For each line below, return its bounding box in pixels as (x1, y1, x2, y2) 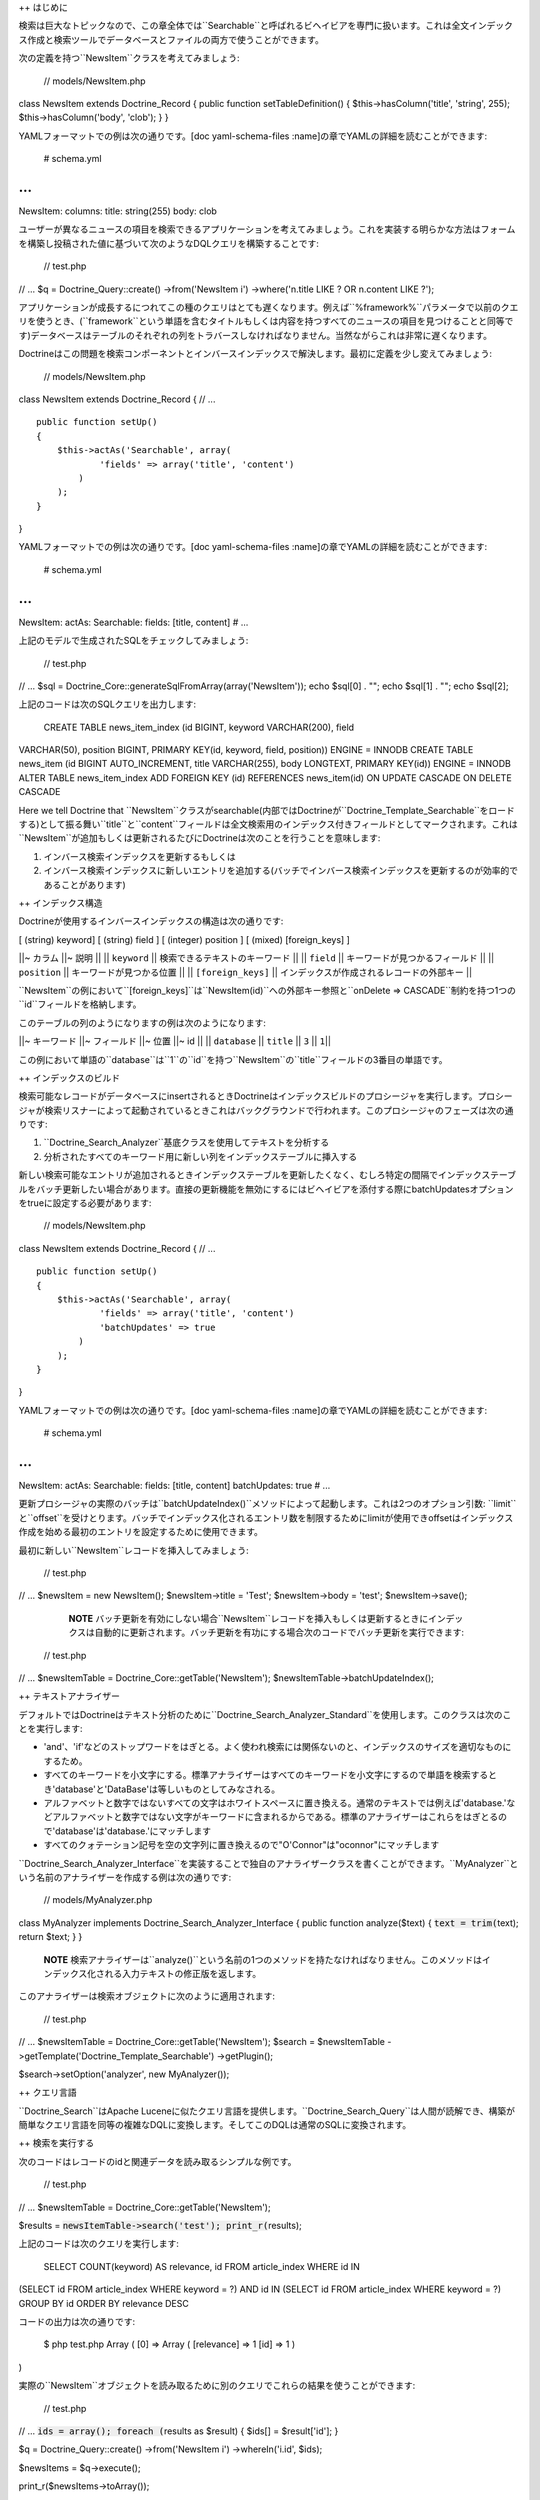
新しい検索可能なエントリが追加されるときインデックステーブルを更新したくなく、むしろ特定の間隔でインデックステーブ (18, 1169, 517, 1181)
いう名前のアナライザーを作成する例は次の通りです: (18, 1871, 232, 1883)
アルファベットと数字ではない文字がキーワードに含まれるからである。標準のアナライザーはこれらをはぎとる (51, 1811, 499, 1823)
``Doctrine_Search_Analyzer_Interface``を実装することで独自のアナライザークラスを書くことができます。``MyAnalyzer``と (18, 1857, 519, 1869)
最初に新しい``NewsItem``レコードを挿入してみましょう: (18, 1544, 249, 1556)
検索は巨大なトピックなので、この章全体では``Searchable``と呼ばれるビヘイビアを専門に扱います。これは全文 (18, 20, 470, 32)
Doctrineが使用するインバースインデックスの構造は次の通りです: (18, 915, 284, 927)
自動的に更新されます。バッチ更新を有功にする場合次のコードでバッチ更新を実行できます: (94, 1626, 465, 1639)
